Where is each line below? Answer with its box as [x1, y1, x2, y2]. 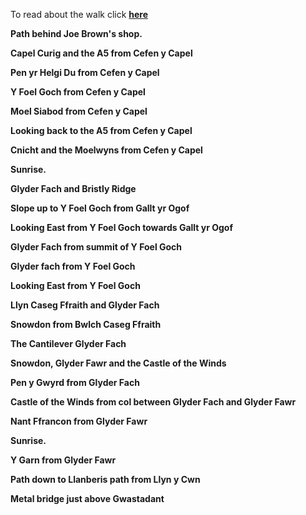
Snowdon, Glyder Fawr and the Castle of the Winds [10, 357, 227, 369]
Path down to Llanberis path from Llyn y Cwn [10, 474, 201, 485]
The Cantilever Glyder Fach [10, 338, 127, 349]
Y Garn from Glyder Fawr [10, 454, 117, 466]
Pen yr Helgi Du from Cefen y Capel [10, 67, 160, 78]
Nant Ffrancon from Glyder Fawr [10, 415, 148, 427]
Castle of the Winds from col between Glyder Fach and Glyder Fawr [10, 396, 297, 408]
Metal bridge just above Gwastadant [10, 493, 165, 504]
